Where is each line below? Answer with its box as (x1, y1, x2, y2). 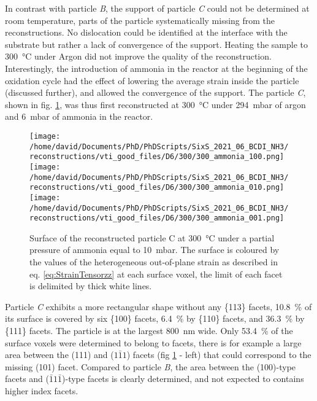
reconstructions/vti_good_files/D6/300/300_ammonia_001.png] (29, 214, 285, 223)
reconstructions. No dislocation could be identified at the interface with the (5, 26, 288, 39)
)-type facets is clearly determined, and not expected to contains (62, 372, 304, 385)
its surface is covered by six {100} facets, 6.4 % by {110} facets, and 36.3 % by (5, 312, 305, 325)
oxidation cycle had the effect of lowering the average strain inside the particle (5, 74, 299, 87)
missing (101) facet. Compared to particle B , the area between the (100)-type (5, 360, 296, 373)
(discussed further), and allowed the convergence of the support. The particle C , (5, 86, 306, 99)
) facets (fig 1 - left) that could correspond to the (126, 348, 311, 361)
